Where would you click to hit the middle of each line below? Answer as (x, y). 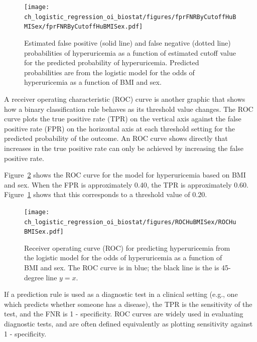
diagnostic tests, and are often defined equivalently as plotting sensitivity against (128, 323)
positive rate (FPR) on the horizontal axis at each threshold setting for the (119, 128)
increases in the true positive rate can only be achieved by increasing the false (124, 148)
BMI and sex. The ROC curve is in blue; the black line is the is (122, 268)
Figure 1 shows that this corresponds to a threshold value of (97, 194)
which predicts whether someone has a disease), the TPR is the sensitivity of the (128, 304)
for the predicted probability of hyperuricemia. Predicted (112, 62)
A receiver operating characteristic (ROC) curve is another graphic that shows (125, 99)
